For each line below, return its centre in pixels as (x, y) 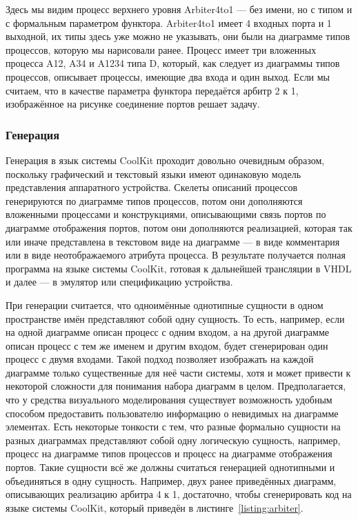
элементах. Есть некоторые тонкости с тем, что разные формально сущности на (173, 427)
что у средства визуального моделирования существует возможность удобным (169, 400)
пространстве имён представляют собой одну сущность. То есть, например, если (175, 318)
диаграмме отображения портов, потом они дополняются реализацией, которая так (179, 227)
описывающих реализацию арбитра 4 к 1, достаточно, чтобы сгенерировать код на (179, 494)
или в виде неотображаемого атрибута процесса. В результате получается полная (176, 255)
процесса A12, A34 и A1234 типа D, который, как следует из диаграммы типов (173, 63)
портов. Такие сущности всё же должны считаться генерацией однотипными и (170, 467)
